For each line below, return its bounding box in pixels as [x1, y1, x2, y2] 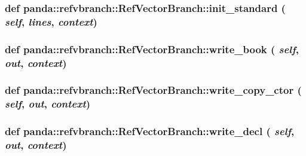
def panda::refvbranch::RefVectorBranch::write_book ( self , [5, 41, 299, 56]
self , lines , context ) [5, 14, 97, 29]
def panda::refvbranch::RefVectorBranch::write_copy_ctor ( [5, 82, 302, 97]
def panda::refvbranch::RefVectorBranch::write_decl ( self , [5, 124, 295, 139]
